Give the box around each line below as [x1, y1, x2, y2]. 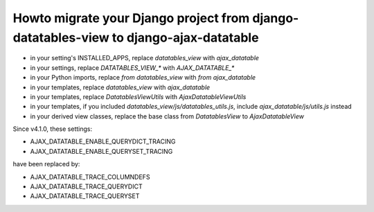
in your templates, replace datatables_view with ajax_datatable [30, 83, 211, 91]
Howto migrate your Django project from [12, 10, 250, 26]
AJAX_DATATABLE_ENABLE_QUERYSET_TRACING [30, 147, 173, 155]
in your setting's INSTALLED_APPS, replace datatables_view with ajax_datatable [30, 54, 260, 62]
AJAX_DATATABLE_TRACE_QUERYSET [30, 192, 140, 200]
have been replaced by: [12, 160, 80, 168]
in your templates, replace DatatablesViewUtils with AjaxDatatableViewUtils [30, 92, 247, 100]
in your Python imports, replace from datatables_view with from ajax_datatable [30, 73, 256, 82]
